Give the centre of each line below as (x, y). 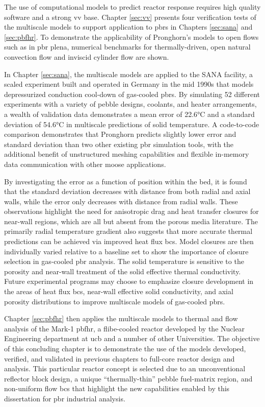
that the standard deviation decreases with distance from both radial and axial (127, 191)
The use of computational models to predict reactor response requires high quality (132, 7)
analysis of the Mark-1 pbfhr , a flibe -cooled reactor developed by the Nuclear (125, 328)
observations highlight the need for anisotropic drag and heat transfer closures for (131, 211)
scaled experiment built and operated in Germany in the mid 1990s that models (129, 84)
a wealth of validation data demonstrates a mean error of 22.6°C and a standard (129, 114)
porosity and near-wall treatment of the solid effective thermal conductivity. (123, 271)
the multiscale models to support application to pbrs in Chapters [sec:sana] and (128, 27)
